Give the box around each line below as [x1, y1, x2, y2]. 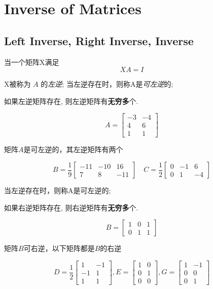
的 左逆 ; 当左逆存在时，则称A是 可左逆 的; [41, 79, 173, 89]
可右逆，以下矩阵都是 [23, 243, 95, 254]
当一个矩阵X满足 [4, 56, 59, 67]
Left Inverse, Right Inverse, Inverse [4, 32, 194, 48]
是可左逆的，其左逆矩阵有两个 [23, 144, 123, 155]
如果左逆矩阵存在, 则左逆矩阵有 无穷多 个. [4, 95, 138, 106]
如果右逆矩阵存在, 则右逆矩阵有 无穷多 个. [4, 202, 138, 212]
